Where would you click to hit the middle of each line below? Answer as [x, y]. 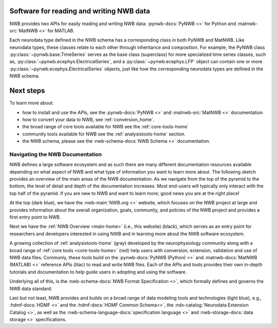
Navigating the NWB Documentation [56, 154]
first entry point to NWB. [35, 217]
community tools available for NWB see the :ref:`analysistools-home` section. [104, 134]
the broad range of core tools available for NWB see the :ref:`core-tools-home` [106, 127]
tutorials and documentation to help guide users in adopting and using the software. [98, 272]
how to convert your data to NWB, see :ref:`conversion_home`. [88, 119]
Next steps [27, 91]
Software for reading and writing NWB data [80, 11]
